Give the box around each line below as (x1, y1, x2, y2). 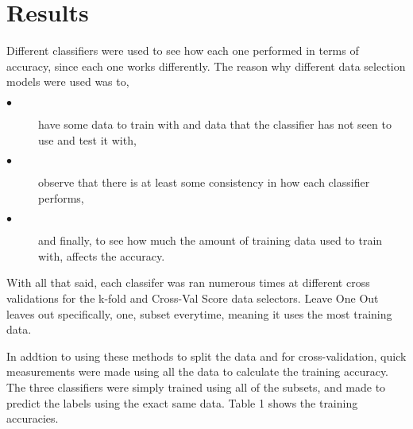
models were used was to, (6, 73, 129, 90)
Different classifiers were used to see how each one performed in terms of (6, 42, 359, 59)
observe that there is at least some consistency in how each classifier (38, 174, 370, 191)
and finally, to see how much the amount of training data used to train (38, 232, 383, 249)
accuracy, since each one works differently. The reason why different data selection (6, 57, 406, 74)
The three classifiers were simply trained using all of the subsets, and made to (6, 379, 386, 396)
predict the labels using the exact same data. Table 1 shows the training (6, 394, 358, 411)
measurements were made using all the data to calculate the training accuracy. (6, 363, 389, 380)
